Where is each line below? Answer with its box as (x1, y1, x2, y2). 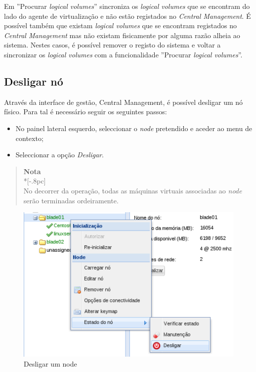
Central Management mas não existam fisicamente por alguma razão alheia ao (4, 30, 240, 40)
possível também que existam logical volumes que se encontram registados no (4, 20, 237, 31)
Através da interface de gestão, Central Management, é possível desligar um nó (4, 96, 243, 107)
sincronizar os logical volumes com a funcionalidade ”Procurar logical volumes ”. (4, 49, 243, 59)
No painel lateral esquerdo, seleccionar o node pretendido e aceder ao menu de (15, 123, 252, 133)
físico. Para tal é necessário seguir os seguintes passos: (4, 106, 167, 117)
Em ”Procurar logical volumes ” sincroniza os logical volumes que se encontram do (4, 1, 250, 11)
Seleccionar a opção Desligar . (15, 149, 104, 160)
